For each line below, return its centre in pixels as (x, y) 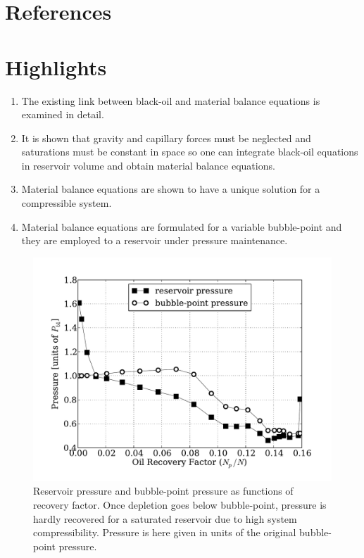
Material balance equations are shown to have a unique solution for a (171, 189)
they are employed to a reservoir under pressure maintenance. (155, 240)
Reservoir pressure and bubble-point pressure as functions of (163, 491)
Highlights (56, 66)
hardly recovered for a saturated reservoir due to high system (165, 518)
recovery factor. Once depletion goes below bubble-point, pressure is (180, 505)
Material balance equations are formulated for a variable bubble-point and (182, 226)
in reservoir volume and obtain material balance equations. (148, 165)
